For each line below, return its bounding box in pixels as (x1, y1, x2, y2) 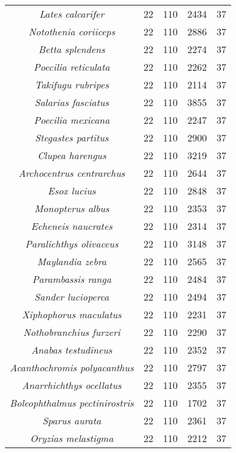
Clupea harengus (37, 148, 106, 162)
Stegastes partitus (35, 130, 109, 144)
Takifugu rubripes (35, 77, 109, 91)
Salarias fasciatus (34, 95, 109, 109)
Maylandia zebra (36, 254, 106, 268)
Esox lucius (47, 184, 96, 198)
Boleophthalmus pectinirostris (10, 396, 134, 410)
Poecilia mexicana (33, 113, 110, 127)
